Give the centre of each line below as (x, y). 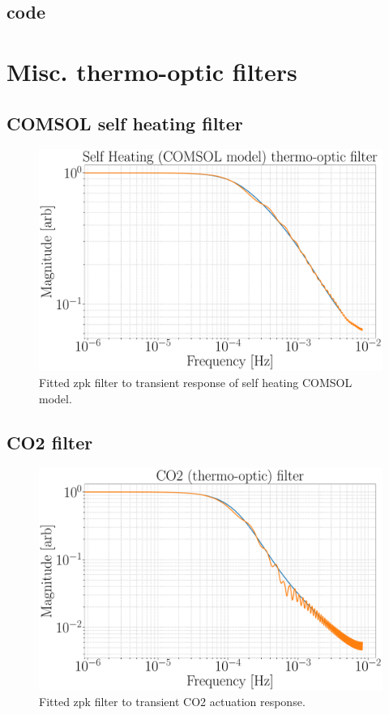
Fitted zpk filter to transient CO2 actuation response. (172, 702)
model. (56, 398)
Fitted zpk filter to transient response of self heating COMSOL (196, 383)
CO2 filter (50, 442)
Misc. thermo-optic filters (152, 71)
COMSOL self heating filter (125, 123)
